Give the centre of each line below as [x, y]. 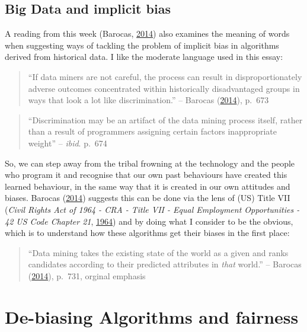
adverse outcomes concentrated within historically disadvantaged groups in [164, 88]
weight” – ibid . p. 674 [68, 143]
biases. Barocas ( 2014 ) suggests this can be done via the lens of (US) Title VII [148, 198]
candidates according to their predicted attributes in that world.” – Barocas [165, 264]
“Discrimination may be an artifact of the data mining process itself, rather [165, 119]
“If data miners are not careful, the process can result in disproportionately [165, 76]
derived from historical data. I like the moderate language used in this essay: [144, 57]
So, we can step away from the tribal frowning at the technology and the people [150, 163]
